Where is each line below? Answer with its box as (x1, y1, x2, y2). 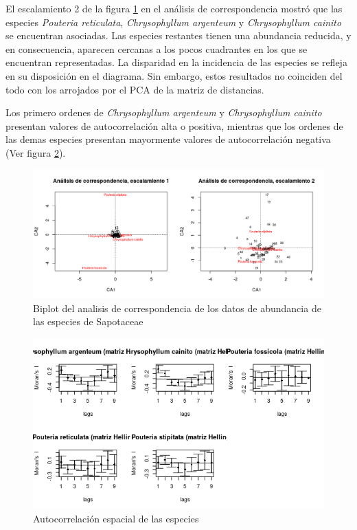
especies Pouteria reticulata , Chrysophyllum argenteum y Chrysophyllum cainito (5, 14, 342, 29)
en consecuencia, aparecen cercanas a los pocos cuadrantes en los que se (5, 41, 308, 56)
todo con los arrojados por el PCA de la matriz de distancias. (5, 82, 264, 96)
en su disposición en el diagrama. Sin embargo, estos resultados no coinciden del (5, 68, 343, 82)
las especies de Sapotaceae (33, 314, 143, 329)
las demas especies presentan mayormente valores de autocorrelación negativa (5, 132, 331, 146)
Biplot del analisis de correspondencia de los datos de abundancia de (33, 300, 321, 315)
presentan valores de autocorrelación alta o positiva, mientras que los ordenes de (5, 118, 343, 133)
